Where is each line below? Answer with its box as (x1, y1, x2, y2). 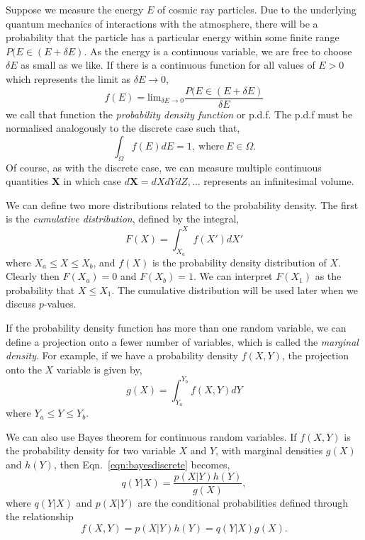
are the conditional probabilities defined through (137, 495, 349, 510)
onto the (6, 361, 42, 376)
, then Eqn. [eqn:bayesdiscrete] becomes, (53, 456, 230, 471)
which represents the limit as (6, 71, 131, 86)
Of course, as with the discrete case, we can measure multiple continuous (6, 159, 322, 174)
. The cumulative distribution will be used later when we (111, 282, 359, 297)
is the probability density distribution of (152, 254, 327, 269)
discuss (6, 296, 36, 311)
